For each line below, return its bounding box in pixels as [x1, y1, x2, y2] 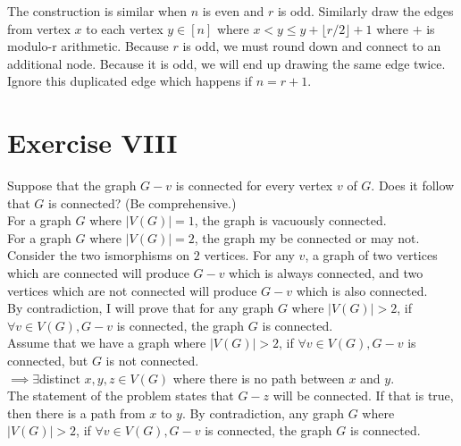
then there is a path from [7, 403, 146, 422]
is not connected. [105, 351, 199, 370]
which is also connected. [296, 281, 428, 299]
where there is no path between [172, 368, 345, 387]
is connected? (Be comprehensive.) [48, 193, 237, 212]
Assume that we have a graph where [7, 333, 206, 352]
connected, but [7, 351, 88, 370]
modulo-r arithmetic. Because [7, 37, 169, 55]
